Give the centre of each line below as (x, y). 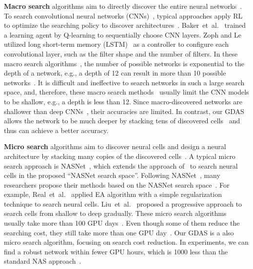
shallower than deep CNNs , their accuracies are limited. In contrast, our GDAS (124, 111)
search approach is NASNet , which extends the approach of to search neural (121, 165)
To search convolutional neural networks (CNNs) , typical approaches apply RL (123, 15)
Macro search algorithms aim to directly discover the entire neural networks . (123, 6)
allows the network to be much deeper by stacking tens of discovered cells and (122, 121)
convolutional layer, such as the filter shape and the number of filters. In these (121, 53)
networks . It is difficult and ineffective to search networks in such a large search (124, 82)
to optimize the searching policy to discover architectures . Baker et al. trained (125, 25)
